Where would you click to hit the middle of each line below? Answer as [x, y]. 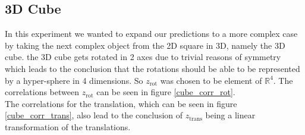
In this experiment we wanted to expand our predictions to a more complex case [151, 34]
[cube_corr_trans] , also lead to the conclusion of [94, 115]
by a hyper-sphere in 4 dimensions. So [74, 80]
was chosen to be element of [211, 80]
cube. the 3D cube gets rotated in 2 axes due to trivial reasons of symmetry [143, 57]
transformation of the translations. [68, 126]
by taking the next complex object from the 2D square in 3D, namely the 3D [145, 45]
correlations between [42, 92]
